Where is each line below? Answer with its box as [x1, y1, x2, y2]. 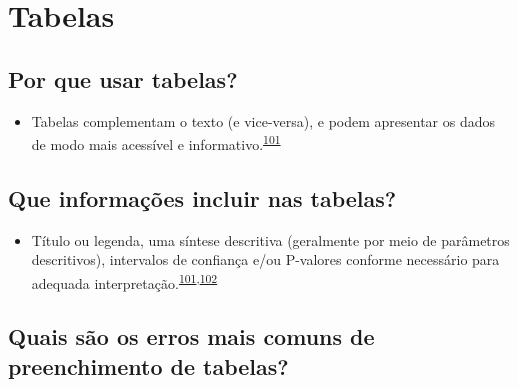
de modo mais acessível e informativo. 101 [31, 131, 281, 154]
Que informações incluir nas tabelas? [8, 182, 397, 213]
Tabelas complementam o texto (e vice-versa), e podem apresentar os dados [31, 110, 495, 131]
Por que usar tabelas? [8, 63, 238, 94]
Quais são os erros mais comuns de [8, 321, 375, 352]
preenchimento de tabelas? [8, 350, 289, 381]
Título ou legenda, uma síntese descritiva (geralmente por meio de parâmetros [31, 229, 510, 250]
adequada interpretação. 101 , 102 [31, 269, 218, 293]
